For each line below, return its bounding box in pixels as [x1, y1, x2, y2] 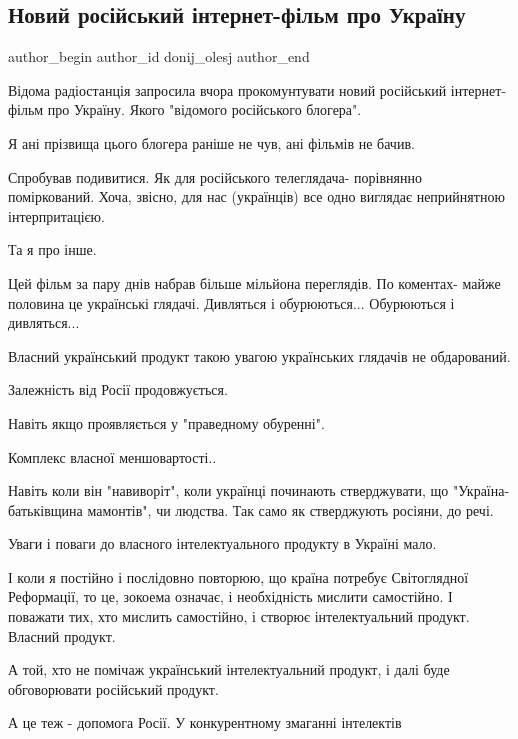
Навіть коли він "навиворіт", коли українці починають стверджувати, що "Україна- [8, 480, 510, 501]
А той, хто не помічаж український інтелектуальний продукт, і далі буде [8, 659, 450, 680]
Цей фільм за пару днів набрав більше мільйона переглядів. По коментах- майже [8, 272, 501, 293]
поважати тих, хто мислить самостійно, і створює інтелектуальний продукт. [8, 606, 470, 627]
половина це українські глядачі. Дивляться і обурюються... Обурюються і [8, 292, 455, 313]
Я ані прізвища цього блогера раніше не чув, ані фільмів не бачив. [8, 132, 415, 153]
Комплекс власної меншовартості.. [8, 446, 217, 467]
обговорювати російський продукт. [8, 678, 219, 699]
